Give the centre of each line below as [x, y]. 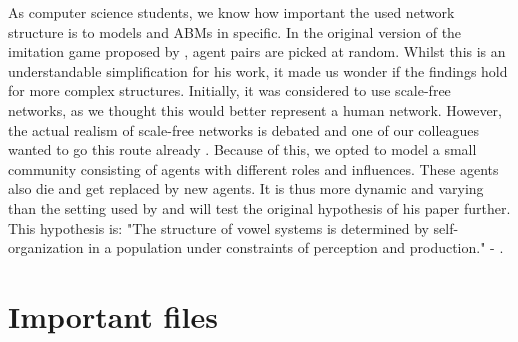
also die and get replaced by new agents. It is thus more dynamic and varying [246, 188]
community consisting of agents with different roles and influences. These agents [253, 168]
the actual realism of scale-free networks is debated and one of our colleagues [244, 129]
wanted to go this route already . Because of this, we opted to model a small [242, 149]
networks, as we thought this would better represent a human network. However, [255, 109]
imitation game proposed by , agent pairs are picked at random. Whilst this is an [257, 51]
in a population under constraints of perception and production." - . [296, 247]
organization [46, 247]
